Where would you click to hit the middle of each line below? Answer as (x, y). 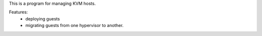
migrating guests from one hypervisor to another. (74, 26)
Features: (18, 12)
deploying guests (43, 18)
